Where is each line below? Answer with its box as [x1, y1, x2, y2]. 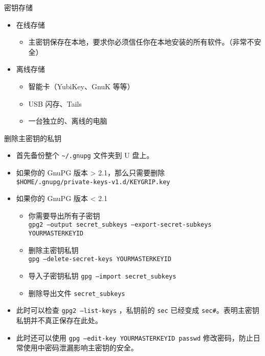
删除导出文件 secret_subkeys [28, 287, 125, 298]
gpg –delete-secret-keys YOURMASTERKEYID [28, 255, 171, 263]
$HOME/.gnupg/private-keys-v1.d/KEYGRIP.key [16, 178, 170, 186]
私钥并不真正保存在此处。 [16, 314, 102, 325]
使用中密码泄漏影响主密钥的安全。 [23, 342, 138, 353]
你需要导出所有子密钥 [28, 210, 100, 221]
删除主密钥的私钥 [4, 132, 61, 143]
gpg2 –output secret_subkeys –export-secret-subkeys [28, 221, 212, 229]
